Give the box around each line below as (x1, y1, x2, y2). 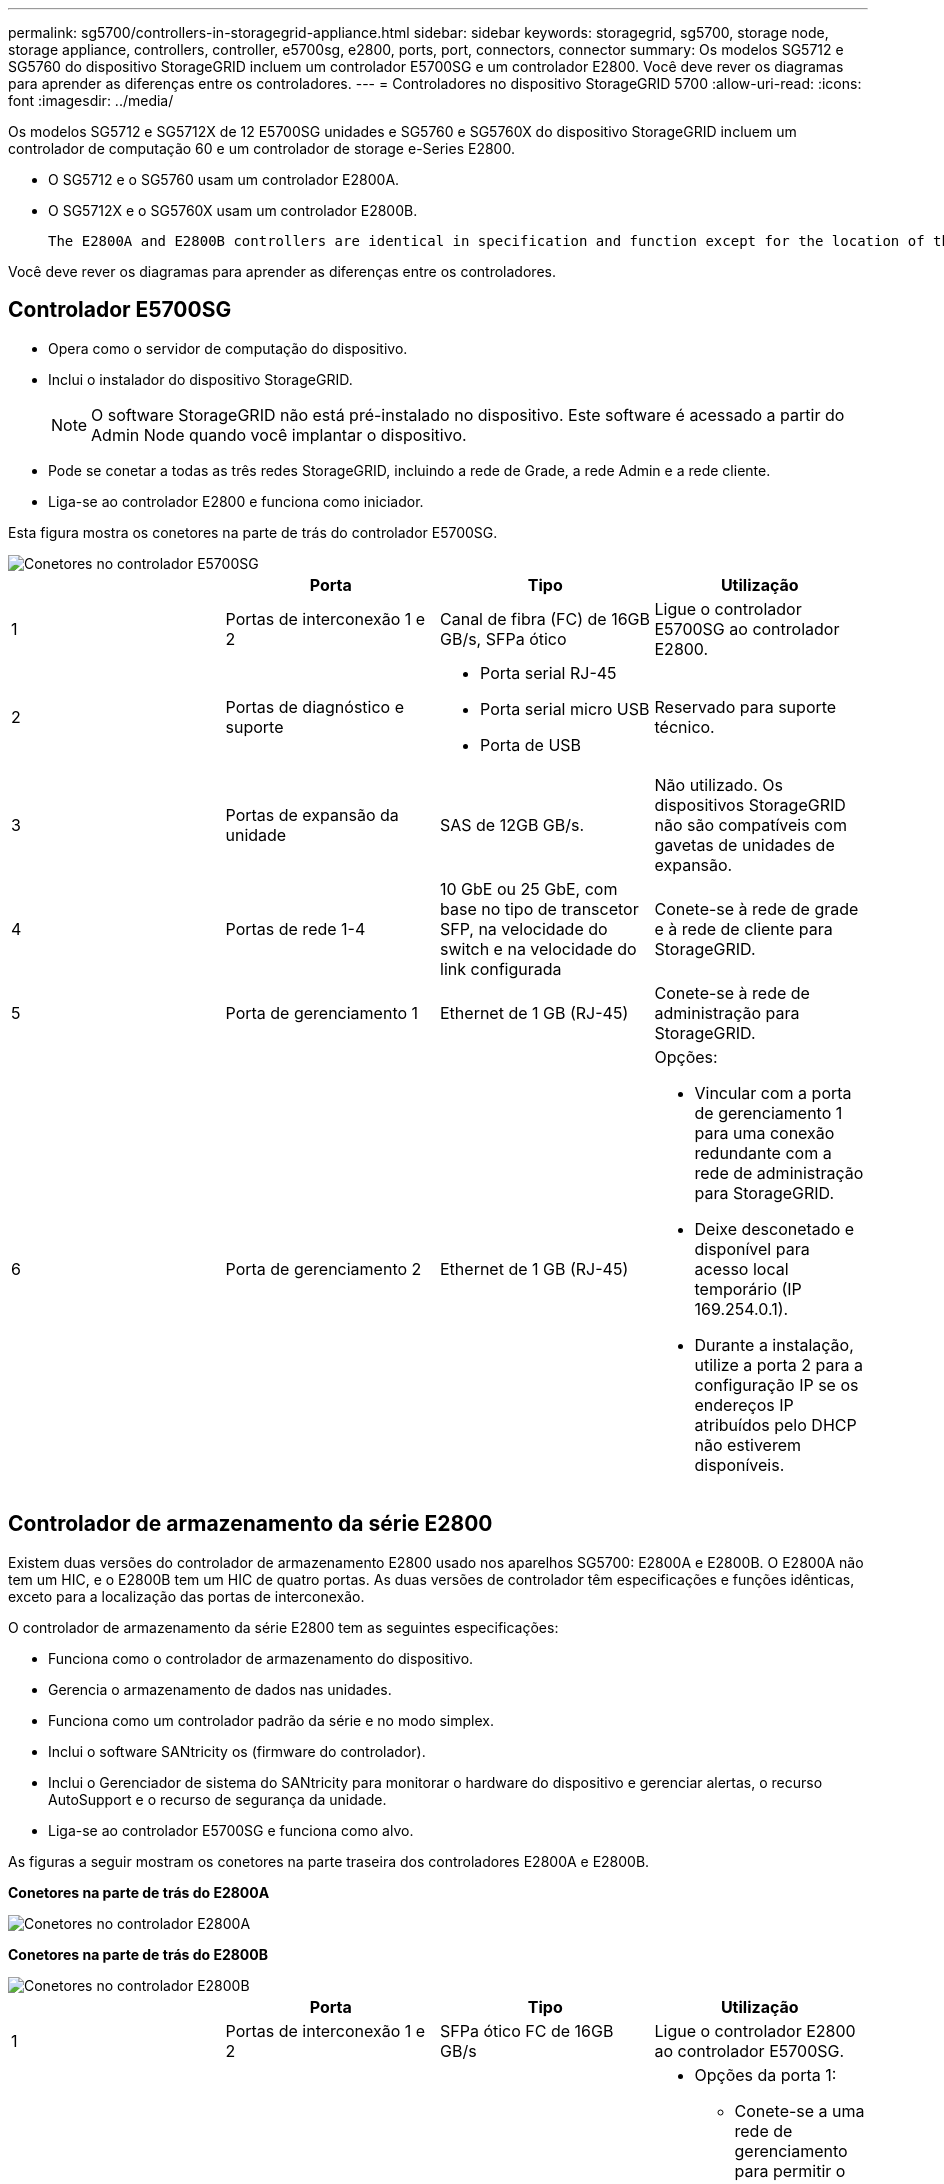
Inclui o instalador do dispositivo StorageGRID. (48, 370, 353, 388)
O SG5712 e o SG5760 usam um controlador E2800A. (48, 171, 400, 188)
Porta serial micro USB (480, 698, 650, 719)
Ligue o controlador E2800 (654, 2020, 856, 2041)
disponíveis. (694, 1454, 785, 1475)
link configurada (440, 958, 562, 979)
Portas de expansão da (225, 804, 399, 825)
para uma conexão (694, 1122, 835, 1143)
